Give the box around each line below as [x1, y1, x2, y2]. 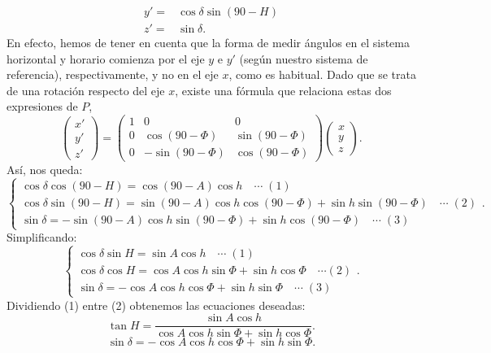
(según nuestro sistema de [239, 50, 368, 67]
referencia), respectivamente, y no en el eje [7, 66, 219, 83]
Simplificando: [7, 229, 77, 246]
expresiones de [7, 98, 78, 115]
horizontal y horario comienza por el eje [7, 50, 205, 67]
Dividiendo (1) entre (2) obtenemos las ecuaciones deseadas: [7, 296, 306, 313]
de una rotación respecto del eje [7, 81, 165, 98]
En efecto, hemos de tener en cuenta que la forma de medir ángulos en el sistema [7, 34, 410, 51]
